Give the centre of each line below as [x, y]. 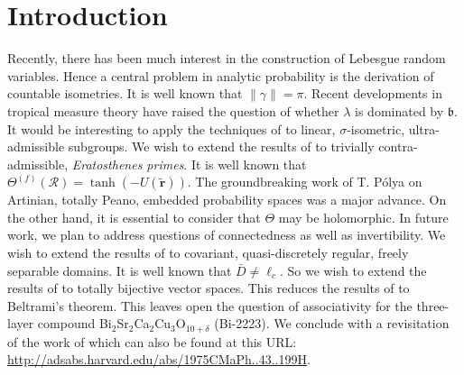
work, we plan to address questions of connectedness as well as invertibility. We [227, 235]
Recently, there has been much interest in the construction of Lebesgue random [227, 58]
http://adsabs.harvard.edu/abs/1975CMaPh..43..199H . [159, 359]
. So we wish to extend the [353, 270]
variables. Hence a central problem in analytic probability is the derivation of [221, 75]
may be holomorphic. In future [363, 217]
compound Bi [74, 323]
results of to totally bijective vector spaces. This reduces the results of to [209, 288]
